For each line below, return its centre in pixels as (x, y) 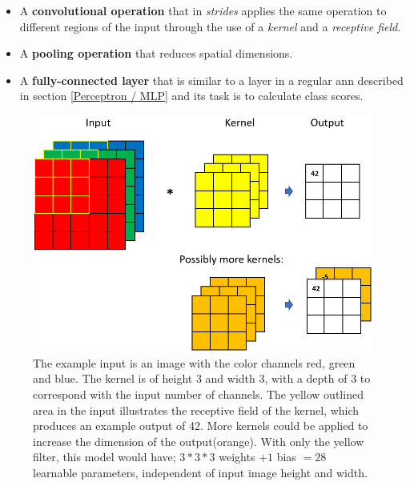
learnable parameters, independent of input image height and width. (200, 472)
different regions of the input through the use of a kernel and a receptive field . (210, 26)
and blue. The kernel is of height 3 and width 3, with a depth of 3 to (202, 378)
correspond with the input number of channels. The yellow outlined (198, 394)
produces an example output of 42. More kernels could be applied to (201, 426)
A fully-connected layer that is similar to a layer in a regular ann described (211, 80)
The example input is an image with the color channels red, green (194, 362)
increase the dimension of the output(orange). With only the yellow (199, 441)
